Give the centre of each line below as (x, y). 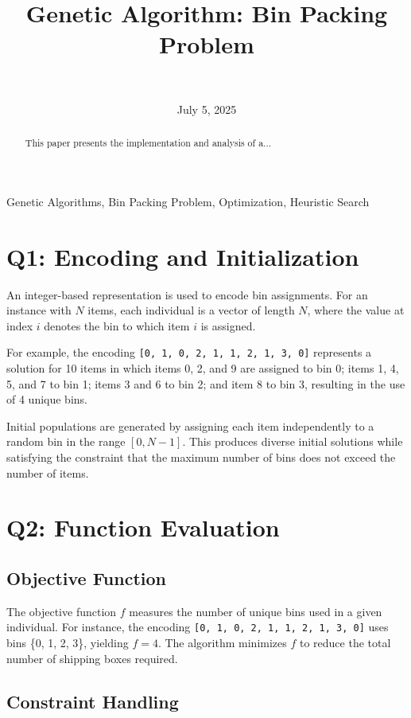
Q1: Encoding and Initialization (183, 256)
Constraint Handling (93, 701)
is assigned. (228, 325)
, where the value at (356, 310)
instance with (39, 310)
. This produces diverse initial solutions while (293, 441)
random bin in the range (66, 441)
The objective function (62, 611)
